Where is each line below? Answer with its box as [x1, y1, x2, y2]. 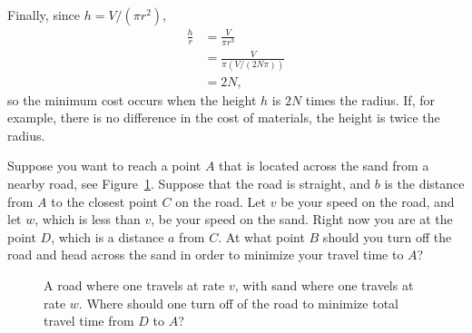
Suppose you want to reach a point [7, 156, 202, 175]
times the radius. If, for [305, 90, 435, 109]
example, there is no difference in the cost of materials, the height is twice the [7, 108, 440, 127]
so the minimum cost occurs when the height [7, 90, 257, 109]
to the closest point [51, 191, 158, 211]
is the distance [384, 173, 465, 192]
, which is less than [34, 210, 141, 229]
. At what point [218, 227, 305, 246]
